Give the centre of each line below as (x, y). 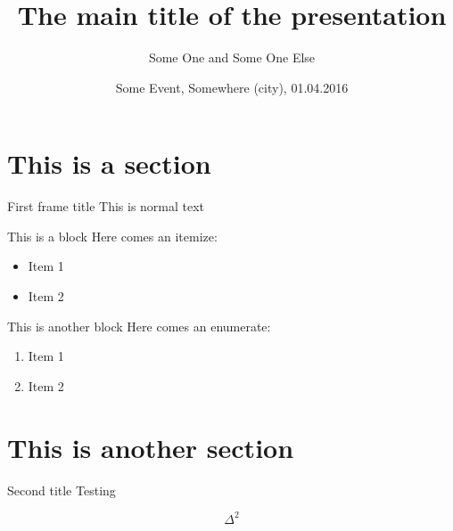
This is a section (109, 163)
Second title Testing (62, 490)
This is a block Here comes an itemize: (112, 236)
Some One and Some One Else (232, 57)
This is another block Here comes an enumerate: (139, 326)
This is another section (151, 447)
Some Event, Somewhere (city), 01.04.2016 (232, 87)
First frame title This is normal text (106, 206)
